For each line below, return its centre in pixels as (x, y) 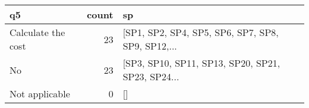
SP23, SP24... (151, 76)
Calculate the (37, 32)
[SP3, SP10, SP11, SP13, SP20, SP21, (201, 63)
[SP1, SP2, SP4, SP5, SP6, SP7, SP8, (201, 32)
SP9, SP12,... (150, 46)
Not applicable (40, 94)
